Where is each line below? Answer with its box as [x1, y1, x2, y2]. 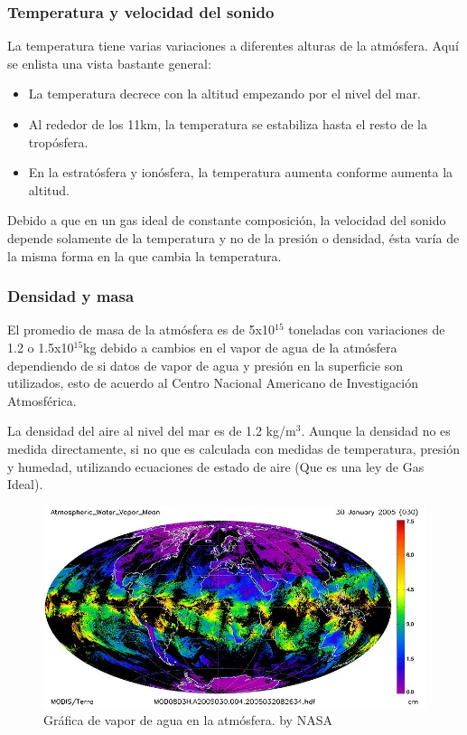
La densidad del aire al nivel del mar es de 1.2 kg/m [7, 421, 296, 440]
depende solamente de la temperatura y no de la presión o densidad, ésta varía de [7, 228, 460, 247]
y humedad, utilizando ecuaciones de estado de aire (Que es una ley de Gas [7, 457, 425, 476]
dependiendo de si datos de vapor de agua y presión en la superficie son [7, 355, 404, 374]
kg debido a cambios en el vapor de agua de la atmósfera [83, 337, 397, 356]
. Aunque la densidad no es [301, 421, 451, 440]
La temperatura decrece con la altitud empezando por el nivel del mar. [28, 84, 421, 103]
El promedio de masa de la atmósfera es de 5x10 [7, 320, 276, 339]
